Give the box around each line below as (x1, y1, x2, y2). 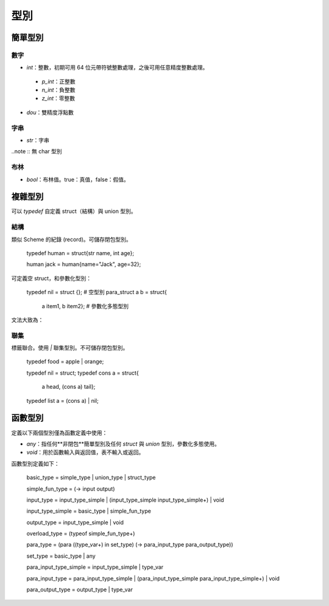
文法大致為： (11, 316, 44, 323)
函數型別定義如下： (11, 460, 60, 467)
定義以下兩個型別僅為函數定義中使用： (11, 429, 108, 436)
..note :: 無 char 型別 (11, 148, 62, 155)
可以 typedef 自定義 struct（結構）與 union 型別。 (11, 207, 136, 215)
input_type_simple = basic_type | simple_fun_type (26, 507, 152, 515)
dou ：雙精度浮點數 (26, 109, 74, 116)
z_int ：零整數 (41, 95, 76, 102)
